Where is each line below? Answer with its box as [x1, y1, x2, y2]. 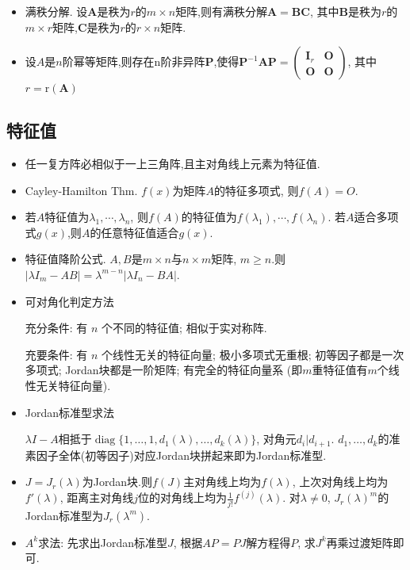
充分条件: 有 [25, 319, 88, 336]
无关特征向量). [36, 377, 111, 393]
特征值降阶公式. [25, 251, 106, 267]
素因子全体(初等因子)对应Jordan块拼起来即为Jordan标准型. [25, 446, 327, 463]
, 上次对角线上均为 [292, 473, 389, 490]
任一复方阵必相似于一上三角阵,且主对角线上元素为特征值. [25, 155, 320, 171]
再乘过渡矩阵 [326, 534, 393, 550]
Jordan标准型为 [25, 507, 104, 523]
